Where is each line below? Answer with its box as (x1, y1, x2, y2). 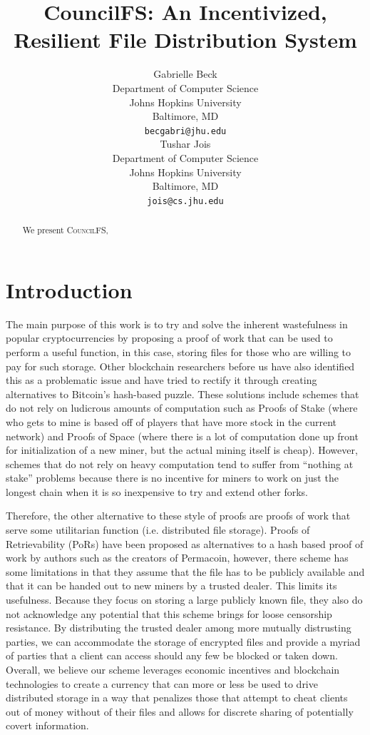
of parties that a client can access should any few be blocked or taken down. (6, 648, 338, 663)
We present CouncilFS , (22, 224, 108, 236)
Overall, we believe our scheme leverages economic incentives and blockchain (6, 662, 340, 677)
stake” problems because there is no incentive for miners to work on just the (6, 470, 339, 485)
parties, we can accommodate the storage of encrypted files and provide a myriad (6, 634, 361, 649)
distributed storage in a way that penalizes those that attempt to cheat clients (6, 690, 348, 705)
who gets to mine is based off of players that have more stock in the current (6, 414, 337, 429)
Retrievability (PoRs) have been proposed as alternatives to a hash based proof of (6, 536, 364, 551)
